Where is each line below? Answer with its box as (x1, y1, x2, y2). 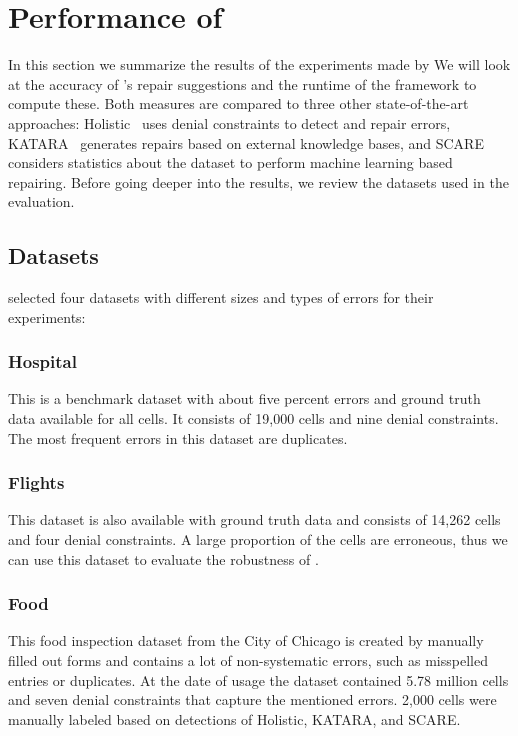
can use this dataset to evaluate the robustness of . (8, 548, 319, 569)
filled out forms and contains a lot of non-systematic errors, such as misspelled (8, 650, 488, 671)
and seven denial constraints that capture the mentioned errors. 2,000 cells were (8, 689, 497, 710)
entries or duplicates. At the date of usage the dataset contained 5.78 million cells (8, 669, 509, 690)
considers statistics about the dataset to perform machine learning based (8, 152, 453, 173)
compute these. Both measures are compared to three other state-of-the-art (8, 93, 469, 114)
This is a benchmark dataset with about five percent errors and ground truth (8, 388, 481, 409)
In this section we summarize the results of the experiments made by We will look (8, 54, 511, 75)
